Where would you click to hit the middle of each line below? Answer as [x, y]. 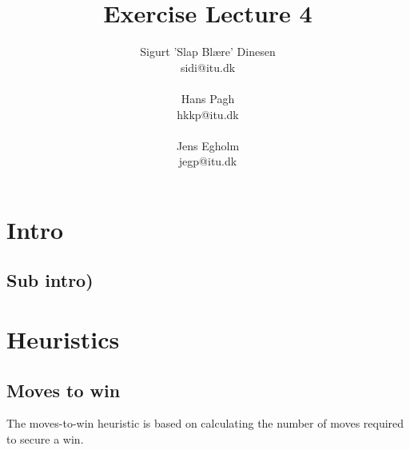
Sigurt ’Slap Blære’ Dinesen [208, 52]
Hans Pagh [208, 98]
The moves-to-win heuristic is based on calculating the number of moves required [205, 423]
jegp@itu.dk [208, 161]
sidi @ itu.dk [208, 67]
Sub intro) [50, 280]
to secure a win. [45, 439]
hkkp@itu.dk [208, 114]
